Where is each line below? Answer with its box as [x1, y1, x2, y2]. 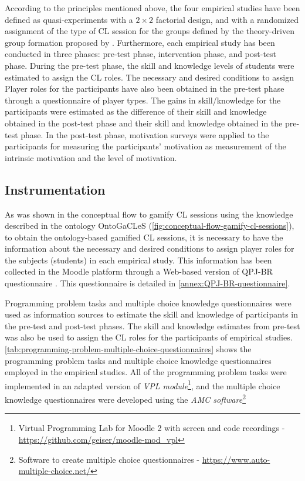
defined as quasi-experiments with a [5, 13, 133, 25]
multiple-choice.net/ [18, 465, 90, 477]
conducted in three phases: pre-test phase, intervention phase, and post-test [5, 48, 277, 60]
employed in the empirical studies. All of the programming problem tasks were [5, 366, 287, 378]
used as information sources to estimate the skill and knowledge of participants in [5, 308, 298, 320]
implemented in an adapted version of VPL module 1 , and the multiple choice [5, 378, 280, 392]
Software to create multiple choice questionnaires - [18, 453, 200, 465]
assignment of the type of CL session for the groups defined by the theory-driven [5, 25, 294, 37]
